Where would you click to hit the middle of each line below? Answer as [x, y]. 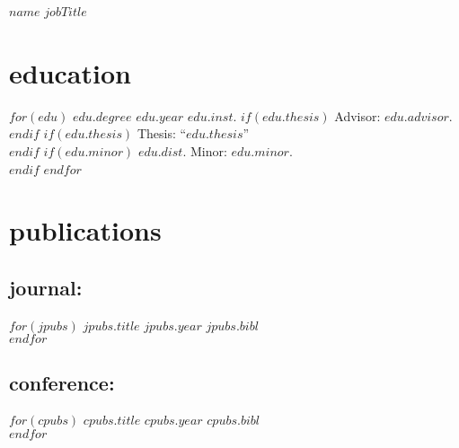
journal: [46, 287]
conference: [62, 382]
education [70, 72]
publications [85, 230]
